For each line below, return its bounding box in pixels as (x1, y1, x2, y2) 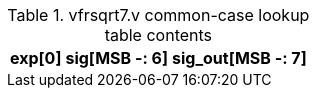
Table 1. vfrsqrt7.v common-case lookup (7, 5, 310, 25)
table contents (104, 25, 213, 45)
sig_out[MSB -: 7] (171, 48, 307, 68)
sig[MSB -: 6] (65, 48, 168, 68)
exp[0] (10, 48, 62, 68)
